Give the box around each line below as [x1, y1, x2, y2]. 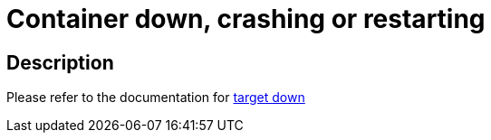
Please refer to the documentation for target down [6, 89, 305, 106]
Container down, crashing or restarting [6, 4, 486, 34]
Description [6, 51, 114, 74]
